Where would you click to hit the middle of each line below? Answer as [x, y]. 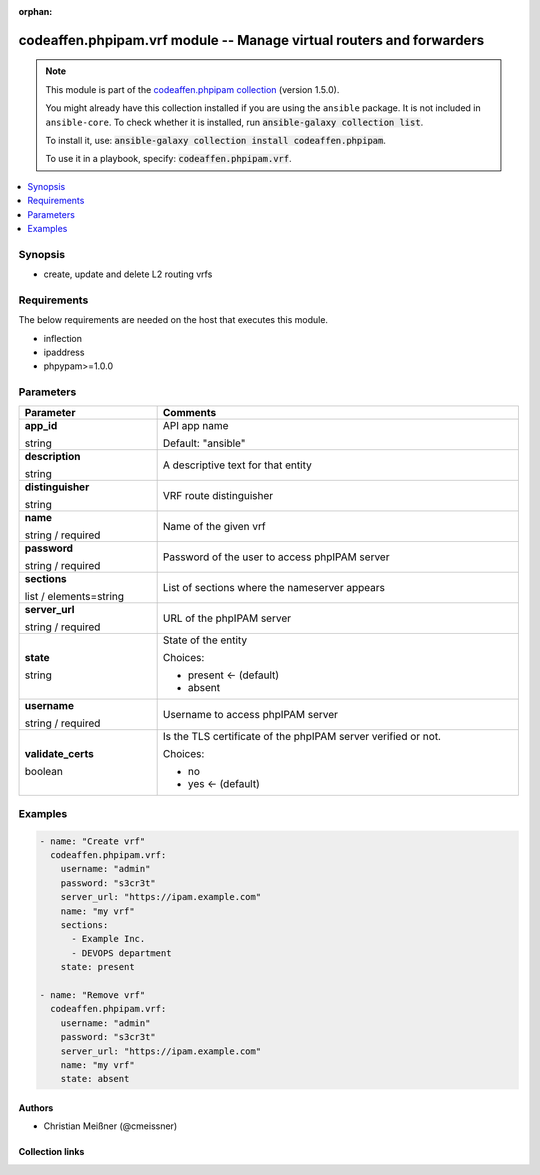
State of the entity [205, 640]
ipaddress [64, 352]
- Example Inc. [108, 939]
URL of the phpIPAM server [227, 618]
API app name [195, 425]
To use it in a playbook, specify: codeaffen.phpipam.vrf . [168, 159]
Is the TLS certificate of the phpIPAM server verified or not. [302, 736]
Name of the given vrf [214, 526]
